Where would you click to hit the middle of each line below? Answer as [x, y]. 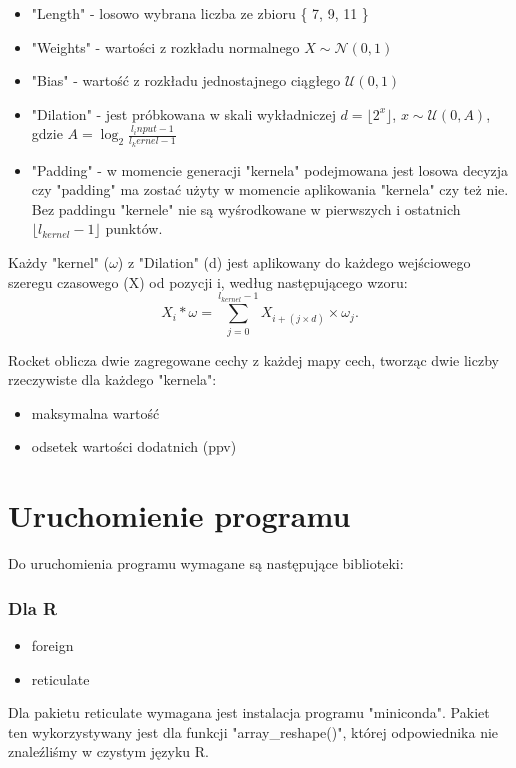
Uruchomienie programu [179, 515]
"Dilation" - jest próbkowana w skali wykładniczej [183, 113]
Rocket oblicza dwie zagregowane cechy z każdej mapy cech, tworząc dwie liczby [253, 359]
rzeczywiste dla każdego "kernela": [112, 379]
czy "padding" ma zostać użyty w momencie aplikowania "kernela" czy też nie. [270, 189]
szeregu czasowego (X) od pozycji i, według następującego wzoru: [208, 281]
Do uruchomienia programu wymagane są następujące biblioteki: [206, 563]
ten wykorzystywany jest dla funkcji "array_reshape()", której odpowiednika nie [253, 731]
